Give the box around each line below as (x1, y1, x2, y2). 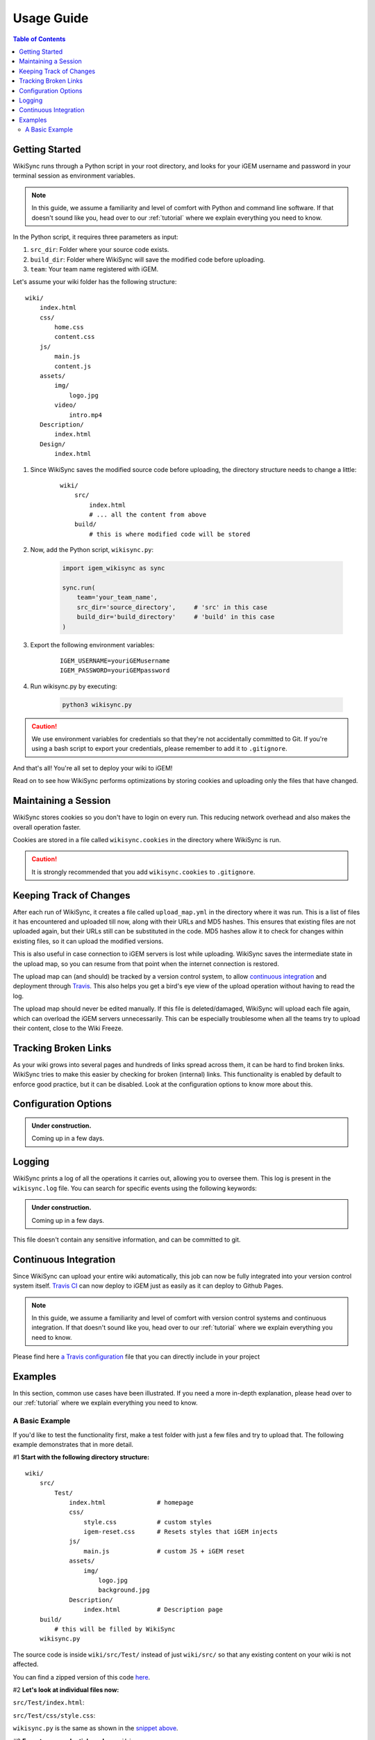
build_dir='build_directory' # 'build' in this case (76, 613, 275, 621)
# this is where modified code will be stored (89, 530, 251, 538)
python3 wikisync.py (62, 700, 132, 709)
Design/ (39, 440, 66, 448)
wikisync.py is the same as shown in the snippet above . (12, 1724, 178, 1732)
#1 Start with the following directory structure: (12, 1453, 149, 1462)
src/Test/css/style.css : (12, 1711, 96, 1719)
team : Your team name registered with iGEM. (30, 265, 159, 274)
